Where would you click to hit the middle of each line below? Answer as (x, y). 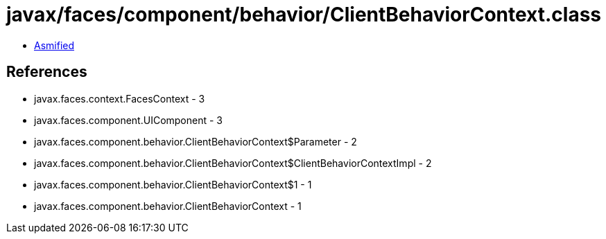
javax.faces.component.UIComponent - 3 (129, 120)
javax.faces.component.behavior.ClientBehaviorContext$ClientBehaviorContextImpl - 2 (233, 163)
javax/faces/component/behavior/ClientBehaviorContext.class (304, 15)
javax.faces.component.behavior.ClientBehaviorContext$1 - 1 (173, 184)
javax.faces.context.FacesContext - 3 (120, 98)
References (47, 72)
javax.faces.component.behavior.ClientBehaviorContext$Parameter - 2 (196, 141)
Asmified (54, 45)
